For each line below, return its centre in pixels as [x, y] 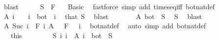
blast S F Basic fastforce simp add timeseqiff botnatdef [109, 6]
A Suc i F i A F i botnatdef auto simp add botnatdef [105, 26]
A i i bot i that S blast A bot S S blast [103, 16]
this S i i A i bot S [61, 35]
